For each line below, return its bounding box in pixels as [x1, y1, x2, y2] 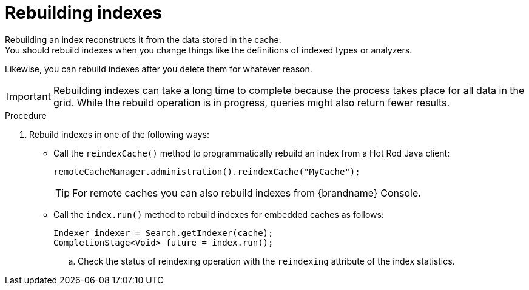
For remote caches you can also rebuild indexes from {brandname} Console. [72, 186, 421, 199]
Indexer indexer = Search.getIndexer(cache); [53, 228, 274, 238]
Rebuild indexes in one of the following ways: [29, 129, 209, 140]
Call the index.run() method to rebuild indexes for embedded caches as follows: [53, 209, 384, 220]
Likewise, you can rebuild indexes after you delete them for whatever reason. [5, 63, 312, 74]
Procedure [5, 110, 47, 121]
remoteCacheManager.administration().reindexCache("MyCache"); [53, 166, 360, 177]
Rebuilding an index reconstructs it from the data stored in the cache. [5, 34, 281, 45]
